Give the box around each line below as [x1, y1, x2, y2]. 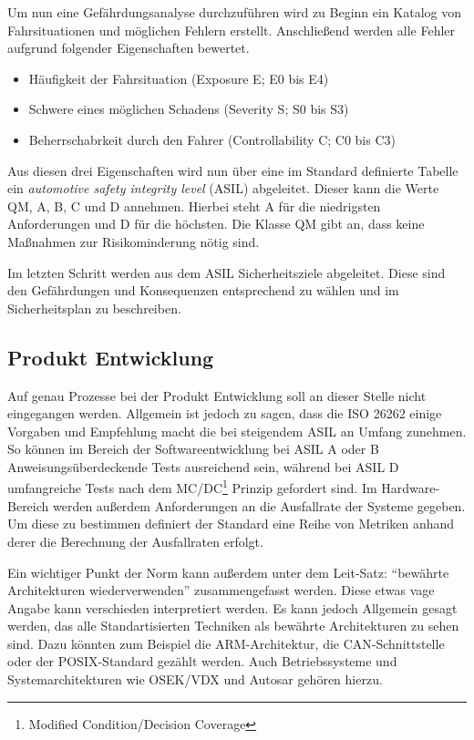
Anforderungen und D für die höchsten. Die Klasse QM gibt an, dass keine [7, 214, 425, 233]
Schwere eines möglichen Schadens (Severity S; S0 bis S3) [28, 99, 349, 118]
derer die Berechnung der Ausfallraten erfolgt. [7, 531, 263, 550]
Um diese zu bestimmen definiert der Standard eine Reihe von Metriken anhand [7, 514, 455, 533]
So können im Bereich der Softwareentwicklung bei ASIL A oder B [7, 439, 379, 458]
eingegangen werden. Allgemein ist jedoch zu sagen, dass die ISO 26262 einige [7, 404, 442, 423]
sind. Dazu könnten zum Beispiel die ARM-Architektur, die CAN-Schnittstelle [7, 633, 445, 653]
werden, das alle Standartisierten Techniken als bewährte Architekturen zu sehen [7, 616, 459, 635]
